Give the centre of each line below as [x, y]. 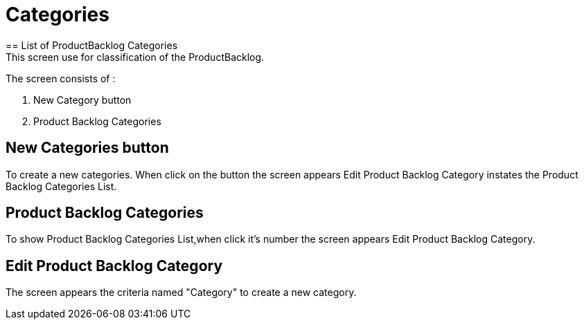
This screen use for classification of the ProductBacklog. [135, 57]
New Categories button [87, 148]
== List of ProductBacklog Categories [92, 45]
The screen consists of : [61, 78]
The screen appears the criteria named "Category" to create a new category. [181, 292]
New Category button [82, 100]
